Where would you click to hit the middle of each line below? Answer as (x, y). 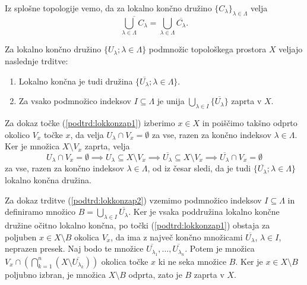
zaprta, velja (107, 146)
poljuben (21, 237)
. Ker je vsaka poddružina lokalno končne (204, 212)
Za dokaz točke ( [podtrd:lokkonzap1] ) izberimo (90, 122)
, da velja (87, 134)
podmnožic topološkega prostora (208, 49)
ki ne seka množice (192, 261)
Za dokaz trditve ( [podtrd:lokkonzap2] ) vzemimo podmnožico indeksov (133, 200)
